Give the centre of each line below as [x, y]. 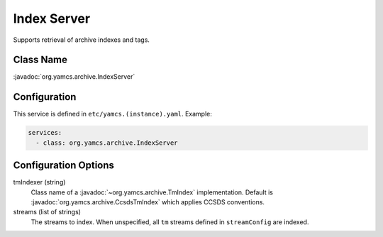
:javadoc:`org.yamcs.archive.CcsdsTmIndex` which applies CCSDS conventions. [148, 202]
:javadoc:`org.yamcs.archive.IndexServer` [74, 77]
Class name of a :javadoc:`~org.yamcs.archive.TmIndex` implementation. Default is [152, 192]
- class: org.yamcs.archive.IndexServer [107, 143]
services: [45, 133]
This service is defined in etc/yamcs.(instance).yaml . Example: [113, 114]
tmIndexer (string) [39, 182]
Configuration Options [64, 166]
